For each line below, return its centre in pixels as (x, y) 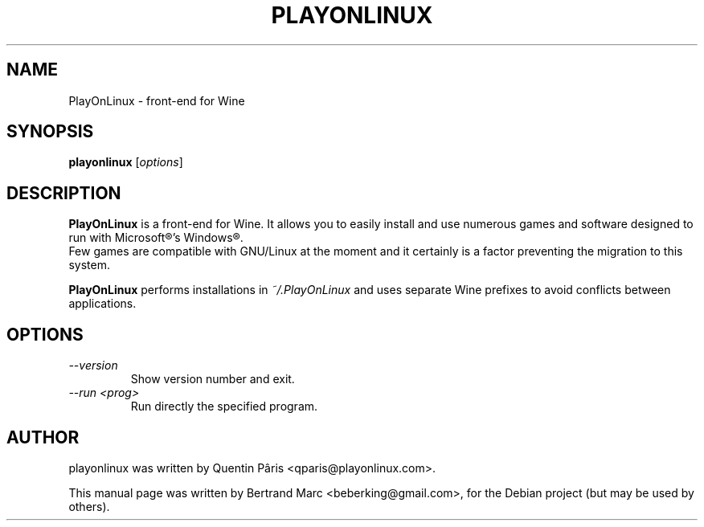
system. (89, 265)
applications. (102, 304)
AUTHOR (43, 437)
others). (89, 506)
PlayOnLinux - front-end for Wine (157, 100)
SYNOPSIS (50, 132)
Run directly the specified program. (224, 406)
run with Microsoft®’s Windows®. (156, 238)
